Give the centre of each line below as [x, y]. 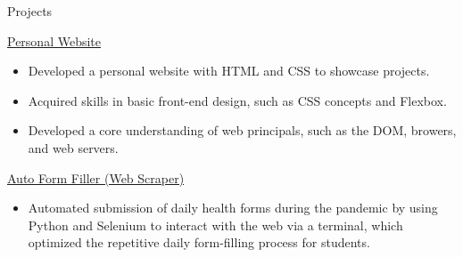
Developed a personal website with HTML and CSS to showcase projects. [229, 71]
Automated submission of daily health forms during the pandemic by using [233, 208]
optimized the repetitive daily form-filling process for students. [199, 242]
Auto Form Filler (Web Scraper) [96, 177]
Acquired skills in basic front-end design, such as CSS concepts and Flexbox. [237, 100]
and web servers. [73, 147]
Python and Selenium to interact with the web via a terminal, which [215, 225]
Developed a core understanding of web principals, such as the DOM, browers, [242, 130]
